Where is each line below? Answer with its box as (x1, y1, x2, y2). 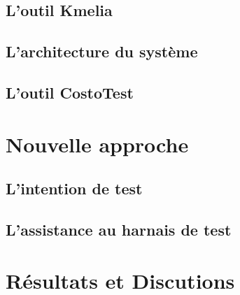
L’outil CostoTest (6, 81, 134, 103)
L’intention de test (6, 178, 143, 199)
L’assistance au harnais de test (6, 218, 232, 240)
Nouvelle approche (6, 129, 189, 158)
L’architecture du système (6, 41, 198, 62)
